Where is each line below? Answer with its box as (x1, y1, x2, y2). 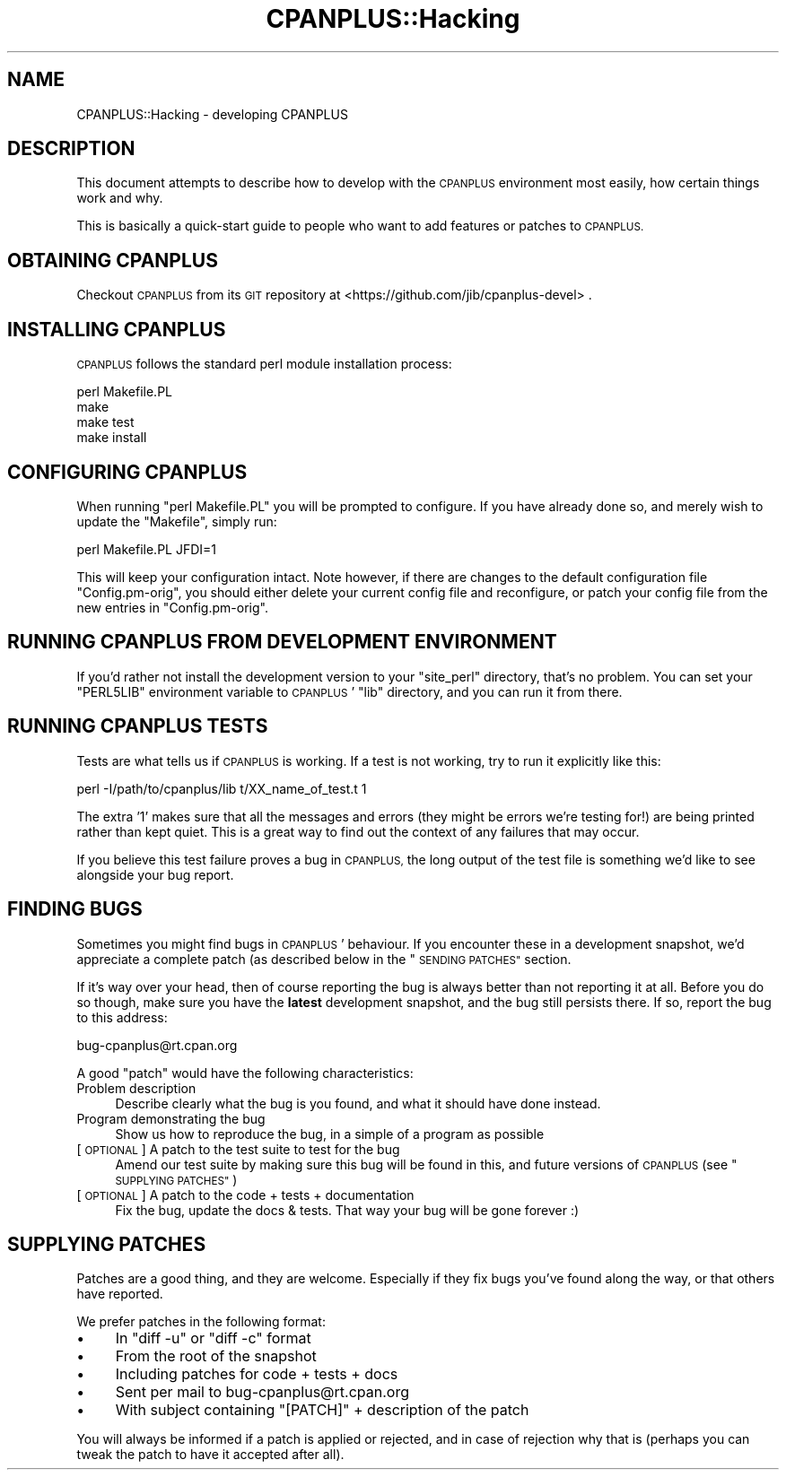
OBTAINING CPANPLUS (7, 248, 218, 272)
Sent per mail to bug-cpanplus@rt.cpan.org (115, 1383, 409, 1402)
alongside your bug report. (76, 866, 234, 882)
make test (76, 414, 135, 430)
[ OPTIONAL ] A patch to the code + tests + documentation (76, 1186, 415, 1203)
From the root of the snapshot (115, 1347, 317, 1366)
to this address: (76, 1009, 168, 1025)
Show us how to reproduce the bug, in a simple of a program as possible (115, 1125, 545, 1142)
